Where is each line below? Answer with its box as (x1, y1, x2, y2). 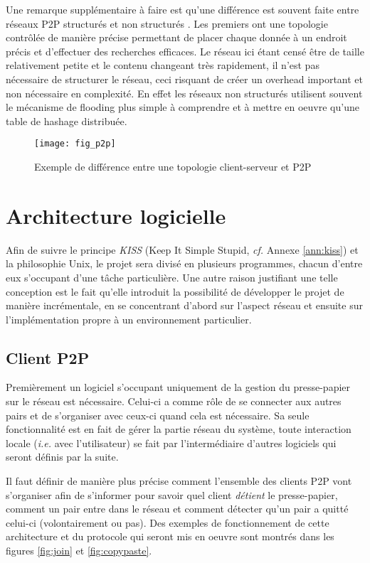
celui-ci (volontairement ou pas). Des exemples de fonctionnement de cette (6, 515, 329, 530)
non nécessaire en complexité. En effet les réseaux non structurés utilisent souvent (6, 85, 363, 100)
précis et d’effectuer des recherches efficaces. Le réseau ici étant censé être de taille (6, 43, 364, 58)
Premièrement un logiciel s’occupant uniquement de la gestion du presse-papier (6, 380, 351, 395)
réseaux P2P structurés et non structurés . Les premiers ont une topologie (6, 16, 328, 31)
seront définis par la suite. (6, 449, 119, 464)
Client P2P (6, 346, 90, 368)
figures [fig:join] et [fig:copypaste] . (6, 543, 152, 558)
